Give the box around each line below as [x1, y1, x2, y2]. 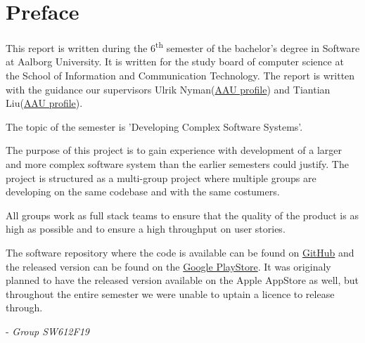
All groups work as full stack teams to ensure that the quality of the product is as [6, 207, 359, 222]
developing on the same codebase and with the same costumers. [6, 184, 280, 199]
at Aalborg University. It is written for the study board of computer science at [6, 54, 344, 69]
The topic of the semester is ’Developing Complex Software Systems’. [6, 119, 303, 134]
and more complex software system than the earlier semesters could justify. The [6, 156, 349, 171]
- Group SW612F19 [6, 323, 89, 338]
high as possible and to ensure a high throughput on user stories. [6, 221, 286, 236]
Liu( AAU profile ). [6, 96, 83, 110]
